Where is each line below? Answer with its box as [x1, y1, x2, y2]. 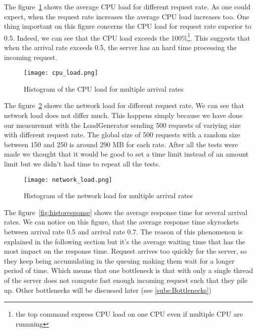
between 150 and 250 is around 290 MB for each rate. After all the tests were [4, 139, 238, 149]
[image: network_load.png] [24, 176, 112, 183]
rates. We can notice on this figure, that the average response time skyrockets [4, 217, 239, 227]
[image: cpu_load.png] [24, 69, 98, 77]
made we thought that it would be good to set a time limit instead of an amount [4, 149, 249, 159]
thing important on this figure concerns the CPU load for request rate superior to [4, 21, 252, 31]
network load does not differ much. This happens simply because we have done [4, 110, 243, 120]
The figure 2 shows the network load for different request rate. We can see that [4, 100, 244, 111]
